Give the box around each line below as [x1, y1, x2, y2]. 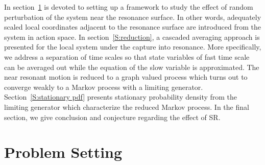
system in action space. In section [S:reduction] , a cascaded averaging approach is [4, 31, 260, 42]
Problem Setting [4, 142, 123, 162]
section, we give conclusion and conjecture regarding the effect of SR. [4, 111, 221, 122]
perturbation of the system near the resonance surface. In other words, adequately [4, 11, 261, 22]
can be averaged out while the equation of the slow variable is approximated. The [4, 61, 259, 72]
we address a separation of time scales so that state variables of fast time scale [4, 51, 250, 62]
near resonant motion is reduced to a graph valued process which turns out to [4, 72, 248, 82]
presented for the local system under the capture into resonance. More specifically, [4, 41, 261, 52]
